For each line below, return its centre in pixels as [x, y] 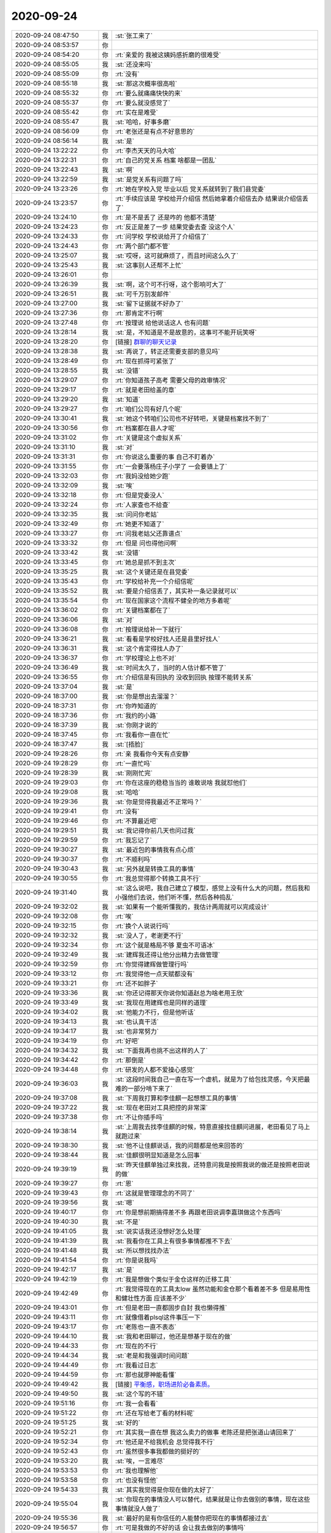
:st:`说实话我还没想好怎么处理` [159, 1231]
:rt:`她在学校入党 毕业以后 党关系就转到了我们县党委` [191, 189]
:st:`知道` [128, 399]
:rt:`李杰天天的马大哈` [146, 150]
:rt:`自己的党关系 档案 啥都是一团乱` [166, 160]
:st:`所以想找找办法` [143, 1250]
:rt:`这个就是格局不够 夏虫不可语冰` [165, 945]
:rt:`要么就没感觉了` [143, 102]
